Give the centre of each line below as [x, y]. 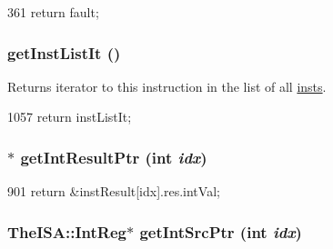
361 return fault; [53, 12]
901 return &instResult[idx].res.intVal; [114, 191]
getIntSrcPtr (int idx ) [221, 231]
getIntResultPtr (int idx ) [114, 157]
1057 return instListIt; [70, 117]
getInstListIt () [64, 52]
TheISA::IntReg [67, 231]
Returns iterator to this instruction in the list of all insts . [167, 86]
